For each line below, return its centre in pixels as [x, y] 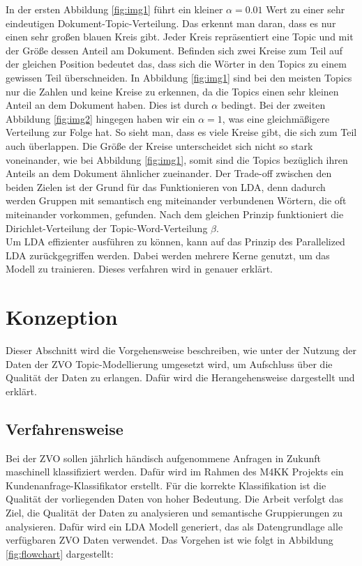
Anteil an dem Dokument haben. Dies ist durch [107, 105]
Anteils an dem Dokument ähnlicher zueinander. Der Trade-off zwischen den [169, 173]
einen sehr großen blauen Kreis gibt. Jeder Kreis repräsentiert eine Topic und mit [180, 37]
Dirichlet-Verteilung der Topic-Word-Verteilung [107, 228]
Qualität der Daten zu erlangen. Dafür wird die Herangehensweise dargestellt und [180, 377]
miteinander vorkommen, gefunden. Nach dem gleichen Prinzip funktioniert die [175, 214]
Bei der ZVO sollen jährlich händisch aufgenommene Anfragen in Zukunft [164, 458]
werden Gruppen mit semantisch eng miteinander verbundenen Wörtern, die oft [176, 200]
